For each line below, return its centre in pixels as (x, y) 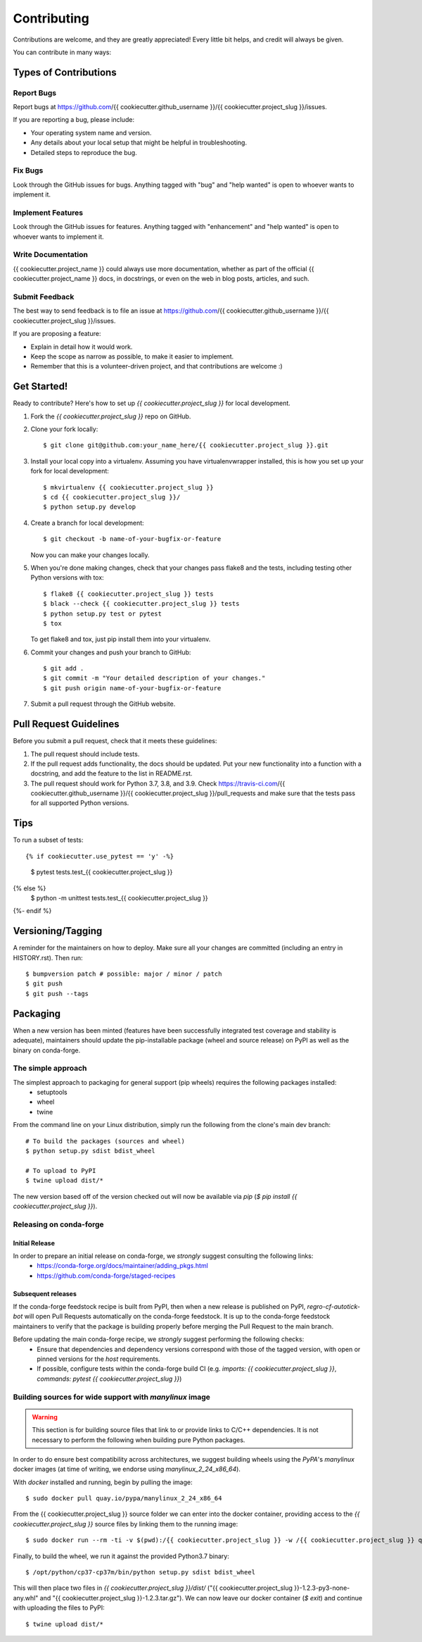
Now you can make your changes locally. (90, 555)
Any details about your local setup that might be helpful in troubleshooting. (139, 143)
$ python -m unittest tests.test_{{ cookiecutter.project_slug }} (120, 897)
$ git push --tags (57, 994)
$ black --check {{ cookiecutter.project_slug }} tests (141, 604)
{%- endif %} (32, 911)
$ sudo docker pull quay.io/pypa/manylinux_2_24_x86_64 (124, 1498)
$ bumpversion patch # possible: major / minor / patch (124, 974)
